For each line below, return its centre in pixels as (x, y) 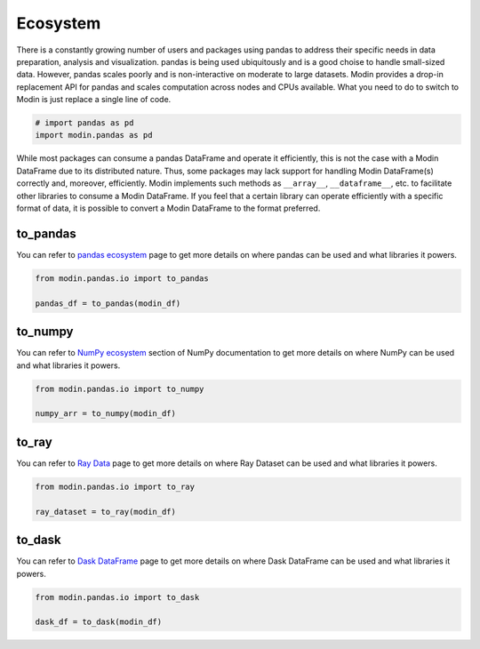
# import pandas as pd (84, 123)
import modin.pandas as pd (94, 135)
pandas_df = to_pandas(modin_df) (108, 303)
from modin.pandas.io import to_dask (117, 597)
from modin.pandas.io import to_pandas (122, 278)
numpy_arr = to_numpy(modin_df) (106, 414)
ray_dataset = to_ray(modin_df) (106, 512)
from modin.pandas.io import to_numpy (120, 389)
